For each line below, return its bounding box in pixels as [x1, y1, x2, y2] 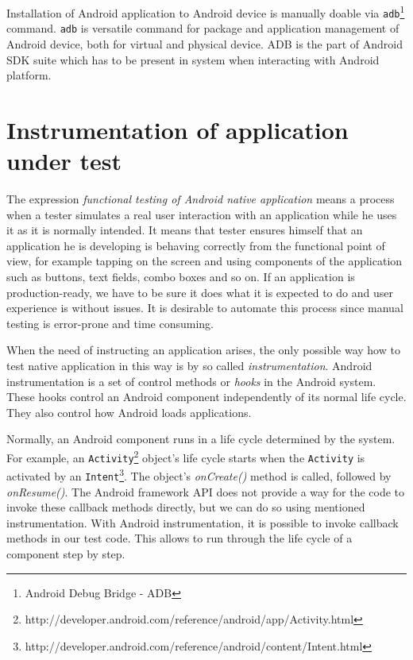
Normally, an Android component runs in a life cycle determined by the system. [6, 430, 396, 447]
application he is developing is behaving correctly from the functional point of [6, 237, 385, 253]
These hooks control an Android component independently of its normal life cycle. [6, 388, 407, 405]
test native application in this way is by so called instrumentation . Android [6, 357, 372, 373]
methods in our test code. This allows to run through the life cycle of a [6, 530, 353, 546]
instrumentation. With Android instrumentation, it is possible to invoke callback [6, 514, 399, 531]
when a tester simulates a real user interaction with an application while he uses [6, 206, 397, 222]
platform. [6, 67, 52, 83]
